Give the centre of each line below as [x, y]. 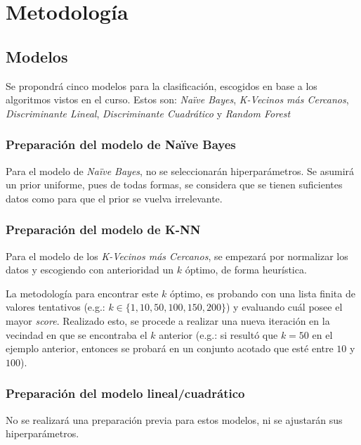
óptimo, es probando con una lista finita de [263, 293]
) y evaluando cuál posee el [284, 307]
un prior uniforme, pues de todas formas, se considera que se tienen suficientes [174, 185]
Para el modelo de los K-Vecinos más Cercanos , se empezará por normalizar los [177, 256]
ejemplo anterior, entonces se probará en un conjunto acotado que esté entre [170, 348]
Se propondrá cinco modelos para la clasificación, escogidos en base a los [162, 85]
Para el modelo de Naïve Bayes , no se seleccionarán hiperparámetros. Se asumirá [180, 170]
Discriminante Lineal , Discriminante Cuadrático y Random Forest [148, 113]
